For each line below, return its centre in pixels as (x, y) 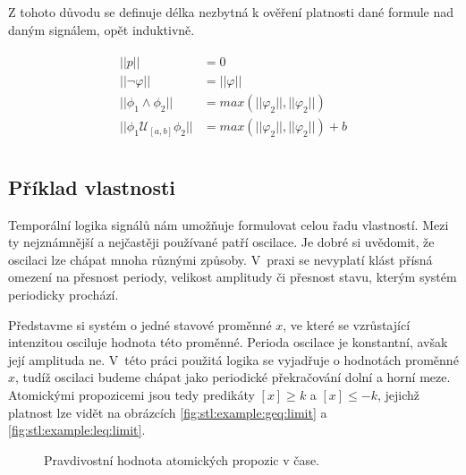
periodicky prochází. (64, 294)
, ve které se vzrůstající (347, 324)
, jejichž (399, 394)
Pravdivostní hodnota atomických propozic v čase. (182, 459)
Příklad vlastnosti (92, 187)
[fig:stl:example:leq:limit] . (77, 430)
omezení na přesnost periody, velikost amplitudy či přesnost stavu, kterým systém (233, 277)
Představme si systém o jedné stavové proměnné (140, 324)
